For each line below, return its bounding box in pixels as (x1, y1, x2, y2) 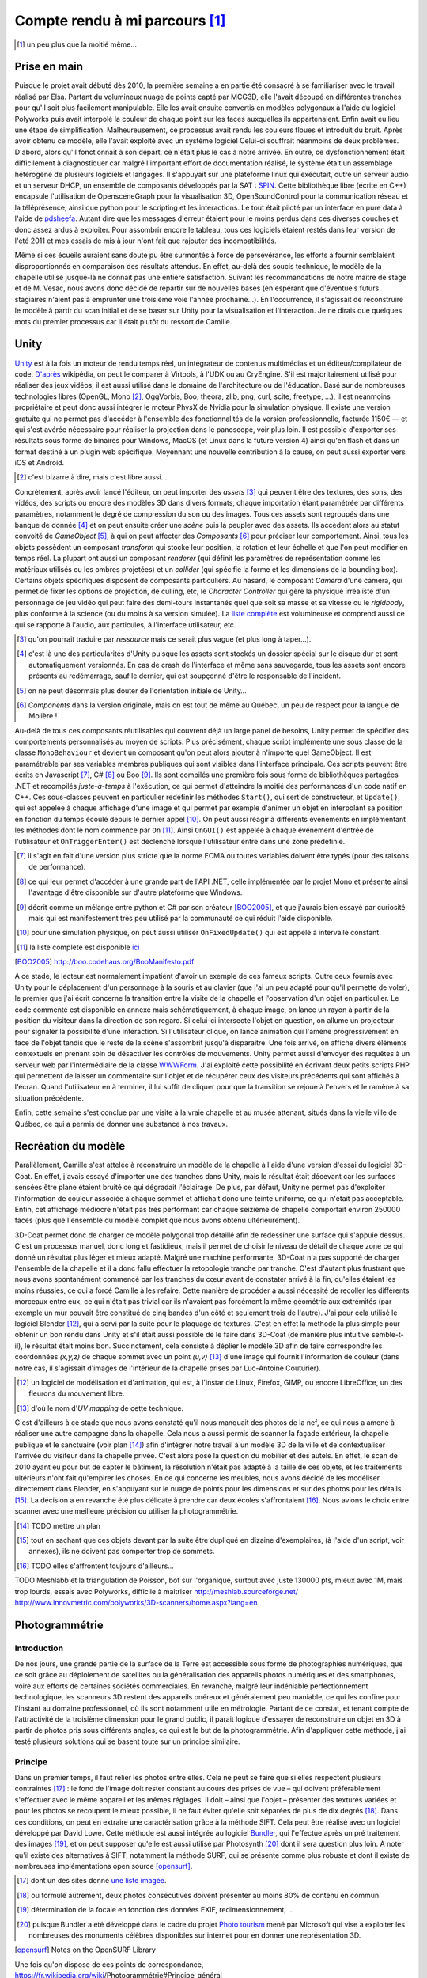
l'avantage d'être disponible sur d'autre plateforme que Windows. (28, 888, 243, 897)
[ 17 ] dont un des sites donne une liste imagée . (17, 1876, 167, 1885)
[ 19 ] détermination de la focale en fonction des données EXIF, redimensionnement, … (17, 1905, 294, 1915)
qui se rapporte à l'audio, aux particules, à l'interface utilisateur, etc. (14, 620, 236, 629)
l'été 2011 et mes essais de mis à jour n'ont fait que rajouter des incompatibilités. (14, 236, 277, 245)
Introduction (14, 1643, 63, 1654)
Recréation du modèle (14, 1139, 126, 1153)
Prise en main (14, 60, 83, 74)
